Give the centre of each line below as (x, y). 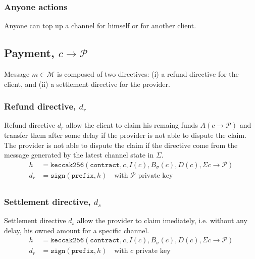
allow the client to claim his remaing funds (132, 125)
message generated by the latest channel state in (79, 155)
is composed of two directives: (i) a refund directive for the (148, 74)
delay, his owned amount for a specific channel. (77, 230)
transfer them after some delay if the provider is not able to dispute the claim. (125, 135)
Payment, (29, 53)
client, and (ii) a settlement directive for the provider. (87, 84)
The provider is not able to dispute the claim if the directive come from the (121, 145)
